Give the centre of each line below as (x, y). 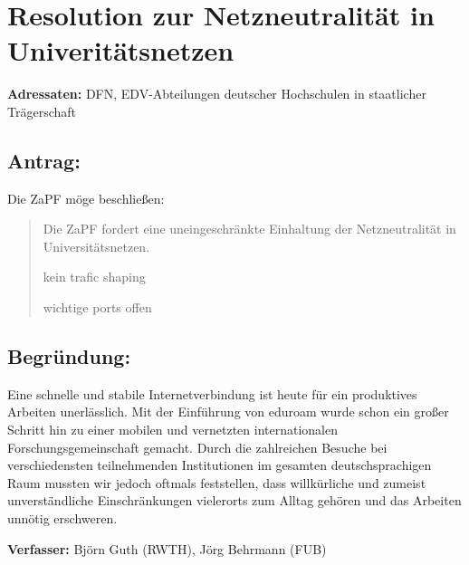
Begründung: (69, 356)
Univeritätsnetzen (121, 50)
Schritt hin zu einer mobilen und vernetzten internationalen (172, 430)
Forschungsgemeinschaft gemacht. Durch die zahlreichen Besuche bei (197, 447)
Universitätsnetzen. (96, 246)
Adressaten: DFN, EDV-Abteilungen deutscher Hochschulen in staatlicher (217, 94)
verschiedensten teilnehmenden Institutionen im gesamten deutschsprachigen (220, 465)
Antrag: (44, 160)
